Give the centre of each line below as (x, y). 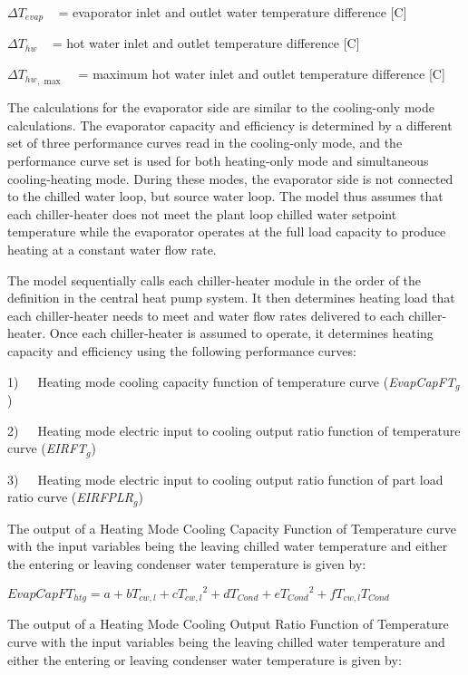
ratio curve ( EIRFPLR (71, 497)
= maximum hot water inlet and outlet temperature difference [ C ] (262, 74)
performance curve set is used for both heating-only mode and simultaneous (218, 161)
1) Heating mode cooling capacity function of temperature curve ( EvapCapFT (231, 381)
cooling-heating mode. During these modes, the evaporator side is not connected (230, 178)
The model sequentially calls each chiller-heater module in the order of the (214, 280)
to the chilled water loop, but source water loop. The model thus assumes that (225, 196)
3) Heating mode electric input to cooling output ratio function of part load (225, 479)
